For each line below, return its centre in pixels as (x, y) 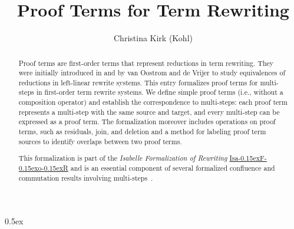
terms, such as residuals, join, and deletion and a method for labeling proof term (142, 132)
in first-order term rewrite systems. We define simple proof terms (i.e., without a (160, 92)
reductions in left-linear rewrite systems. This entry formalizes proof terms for (138, 82)
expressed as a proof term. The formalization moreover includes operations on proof (147, 122)
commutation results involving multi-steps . (86, 177)
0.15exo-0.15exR (43, 167)
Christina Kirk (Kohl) (153, 38)
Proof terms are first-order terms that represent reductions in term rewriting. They (146, 63)
